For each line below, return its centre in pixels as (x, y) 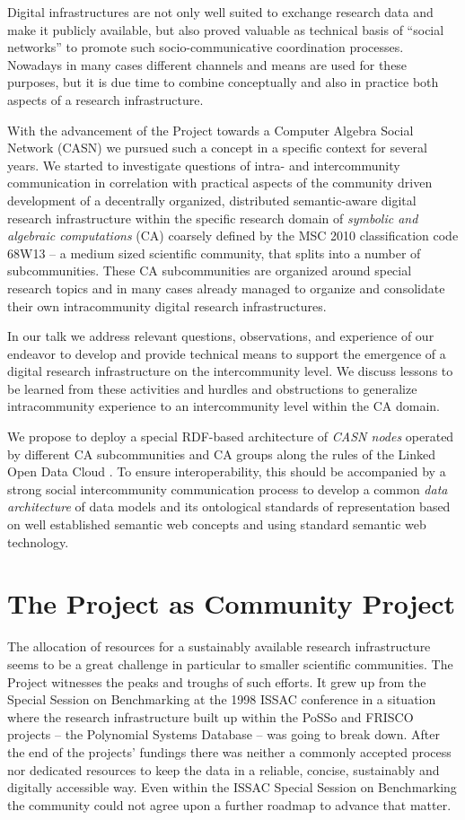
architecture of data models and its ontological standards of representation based (229, 506)
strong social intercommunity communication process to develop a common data (228, 489)
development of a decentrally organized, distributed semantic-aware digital (212, 200)
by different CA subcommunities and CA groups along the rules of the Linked (222, 454)
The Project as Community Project (232, 603)
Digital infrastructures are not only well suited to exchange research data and (220, 12)
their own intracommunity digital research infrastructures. (167, 305)
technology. (38, 541)
